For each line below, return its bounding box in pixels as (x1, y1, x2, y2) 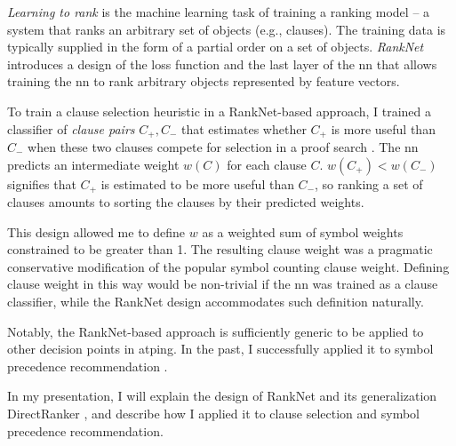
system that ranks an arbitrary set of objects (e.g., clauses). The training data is (7, 20, 446, 38)
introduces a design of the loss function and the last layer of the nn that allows (7, 54, 437, 73)
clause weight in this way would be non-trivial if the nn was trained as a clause (7, 275, 438, 293)
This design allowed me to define (7, 222, 186, 241)
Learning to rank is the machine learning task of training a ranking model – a (7, 3, 430, 20)
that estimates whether (180, 119, 307, 138)
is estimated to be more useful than (100, 174, 294, 193)
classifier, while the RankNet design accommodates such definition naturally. (7, 292, 424, 311)
